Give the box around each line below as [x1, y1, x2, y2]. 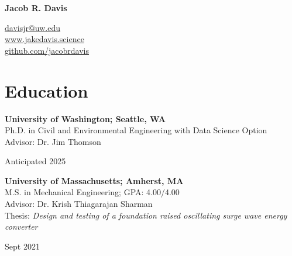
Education [5, 78, 88, 102]
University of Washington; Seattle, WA [5, 112, 166, 124]
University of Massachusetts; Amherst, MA [5, 174, 184, 186]
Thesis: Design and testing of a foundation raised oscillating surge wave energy [5, 209, 287, 221]
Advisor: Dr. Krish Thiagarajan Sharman [5, 198, 153, 210]
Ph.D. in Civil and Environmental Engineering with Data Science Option [5, 124, 267, 136]
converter [5, 220, 38, 233]
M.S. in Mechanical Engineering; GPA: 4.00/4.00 [5, 186, 180, 198]
